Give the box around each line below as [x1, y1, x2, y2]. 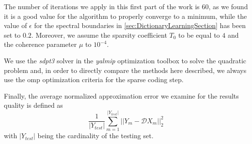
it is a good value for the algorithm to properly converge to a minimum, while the [4, 11, 247, 21]
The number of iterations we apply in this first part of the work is [4, 1, 200, 11]
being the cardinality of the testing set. [37, 130, 154, 141]
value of [4, 20, 27, 30]
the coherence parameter [4, 39, 77, 49]
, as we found [208, 1, 248, 11]
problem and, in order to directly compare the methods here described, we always [4, 65, 247, 75]
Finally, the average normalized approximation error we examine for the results [4, 90, 239, 101]
